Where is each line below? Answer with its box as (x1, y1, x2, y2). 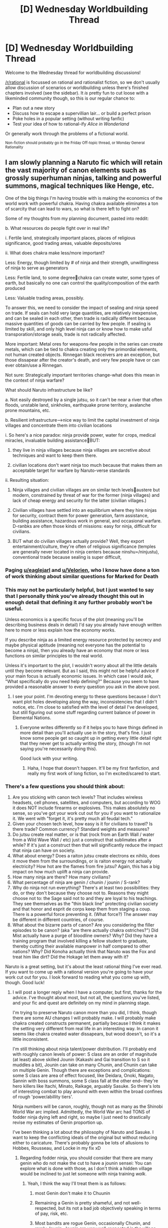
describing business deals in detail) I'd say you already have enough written (5, 622, 162, 628)
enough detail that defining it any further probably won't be (5, 598, 152, 605)
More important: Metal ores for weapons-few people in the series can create (5, 341, 163, 347)
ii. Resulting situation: (5, 477, 49, 483)
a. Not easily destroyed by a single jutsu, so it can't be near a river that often (5, 397, 162, 403)
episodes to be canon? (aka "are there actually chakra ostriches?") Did (12, 928, 158, 934)
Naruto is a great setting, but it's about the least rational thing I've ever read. (5, 964, 162, 970)
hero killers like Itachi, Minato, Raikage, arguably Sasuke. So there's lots (12, 1083, 160, 1089)
